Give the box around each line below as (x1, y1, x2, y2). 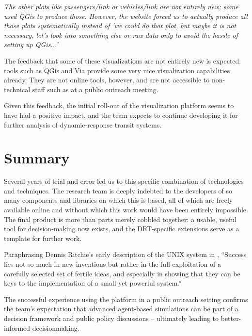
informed (4, 322, 31, 333)
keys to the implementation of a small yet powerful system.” (4, 278, 182, 288)
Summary (4, 148, 70, 168)
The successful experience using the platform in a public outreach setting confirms (4, 294, 248, 304)
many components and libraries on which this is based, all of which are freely (4, 195, 233, 205)
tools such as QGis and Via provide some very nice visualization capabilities (4, 65, 230, 75)
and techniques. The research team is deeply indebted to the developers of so (4, 185, 233, 195)
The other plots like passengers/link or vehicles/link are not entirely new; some (4, 1, 238, 11)
